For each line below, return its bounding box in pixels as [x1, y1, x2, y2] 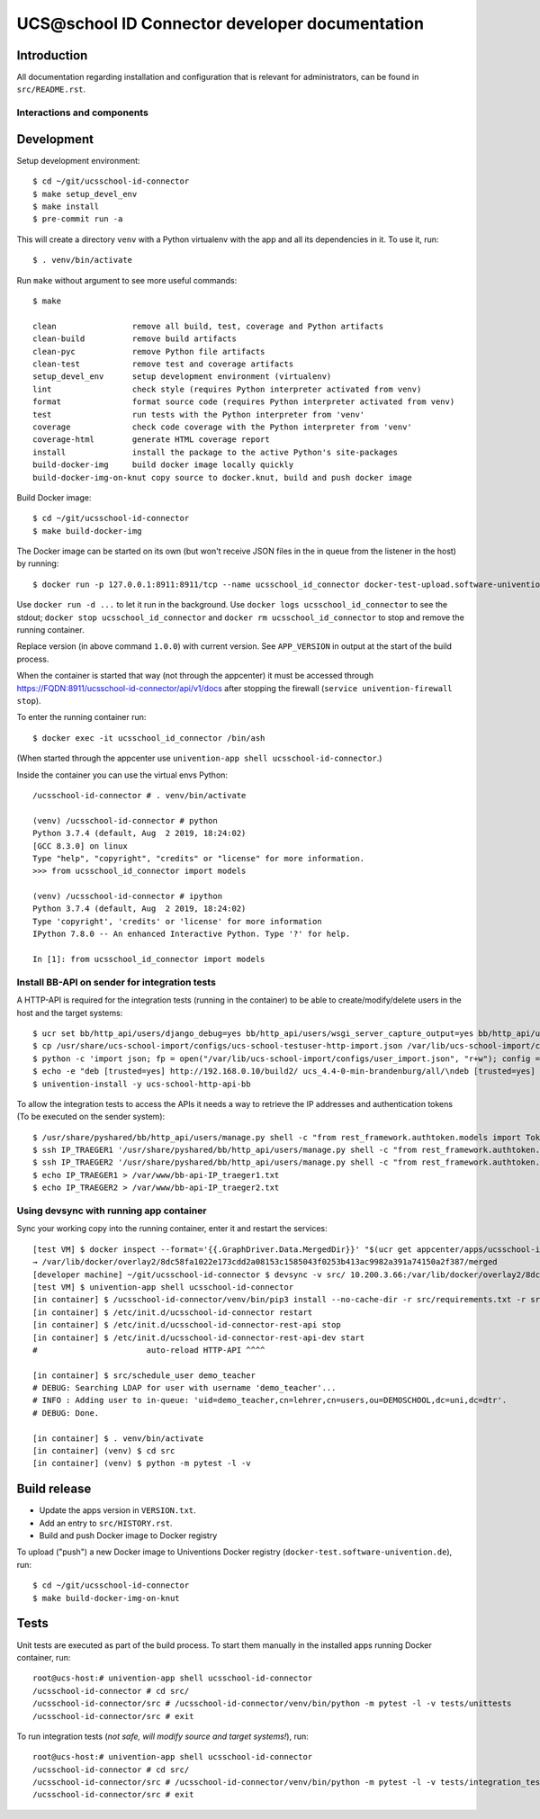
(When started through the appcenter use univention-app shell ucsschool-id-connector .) [16, 752, 382, 764]
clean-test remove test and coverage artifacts [32, 359, 294, 369]
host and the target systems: [16, 1007, 123, 1018]
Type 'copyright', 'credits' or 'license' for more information [32, 916, 323, 926]
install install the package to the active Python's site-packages [32, 446, 399, 457]
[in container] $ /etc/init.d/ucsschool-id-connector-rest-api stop [32, 1319, 341, 1330]
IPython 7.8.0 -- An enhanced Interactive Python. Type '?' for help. [32, 929, 351, 940]
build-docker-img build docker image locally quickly [32, 460, 294, 470]
